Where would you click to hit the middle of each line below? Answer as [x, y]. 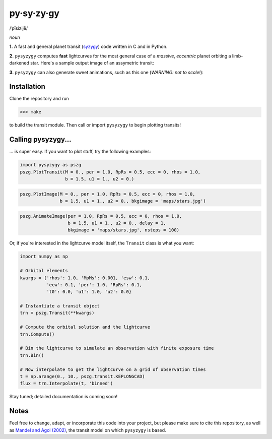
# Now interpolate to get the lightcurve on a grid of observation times [113, 369]
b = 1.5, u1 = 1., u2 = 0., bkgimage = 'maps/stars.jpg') [133, 201]
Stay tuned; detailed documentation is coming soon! [63, 397]
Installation [27, 86]
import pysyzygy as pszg [51, 165]
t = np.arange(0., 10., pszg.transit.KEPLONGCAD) [82, 376]
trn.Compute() [37, 334]
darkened [19, 63]
